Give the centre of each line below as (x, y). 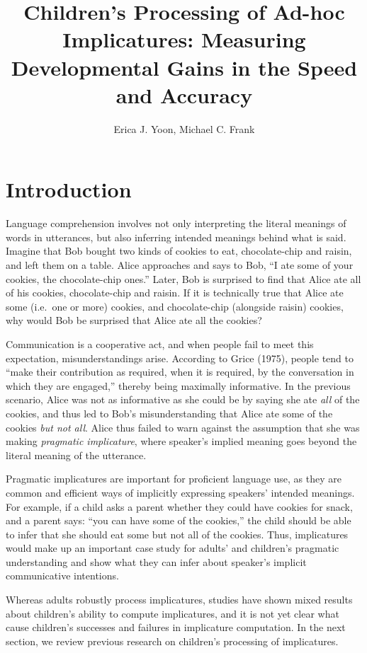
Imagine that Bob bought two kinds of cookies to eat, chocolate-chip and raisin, (179, 251)
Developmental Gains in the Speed (184, 67)
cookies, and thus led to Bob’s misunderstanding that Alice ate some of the (169, 413)
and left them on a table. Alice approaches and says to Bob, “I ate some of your (180, 265)
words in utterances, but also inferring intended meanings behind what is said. (176, 237)
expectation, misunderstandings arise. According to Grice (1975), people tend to (180, 358)
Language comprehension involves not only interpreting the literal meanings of (176, 223)
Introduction (69, 189)
